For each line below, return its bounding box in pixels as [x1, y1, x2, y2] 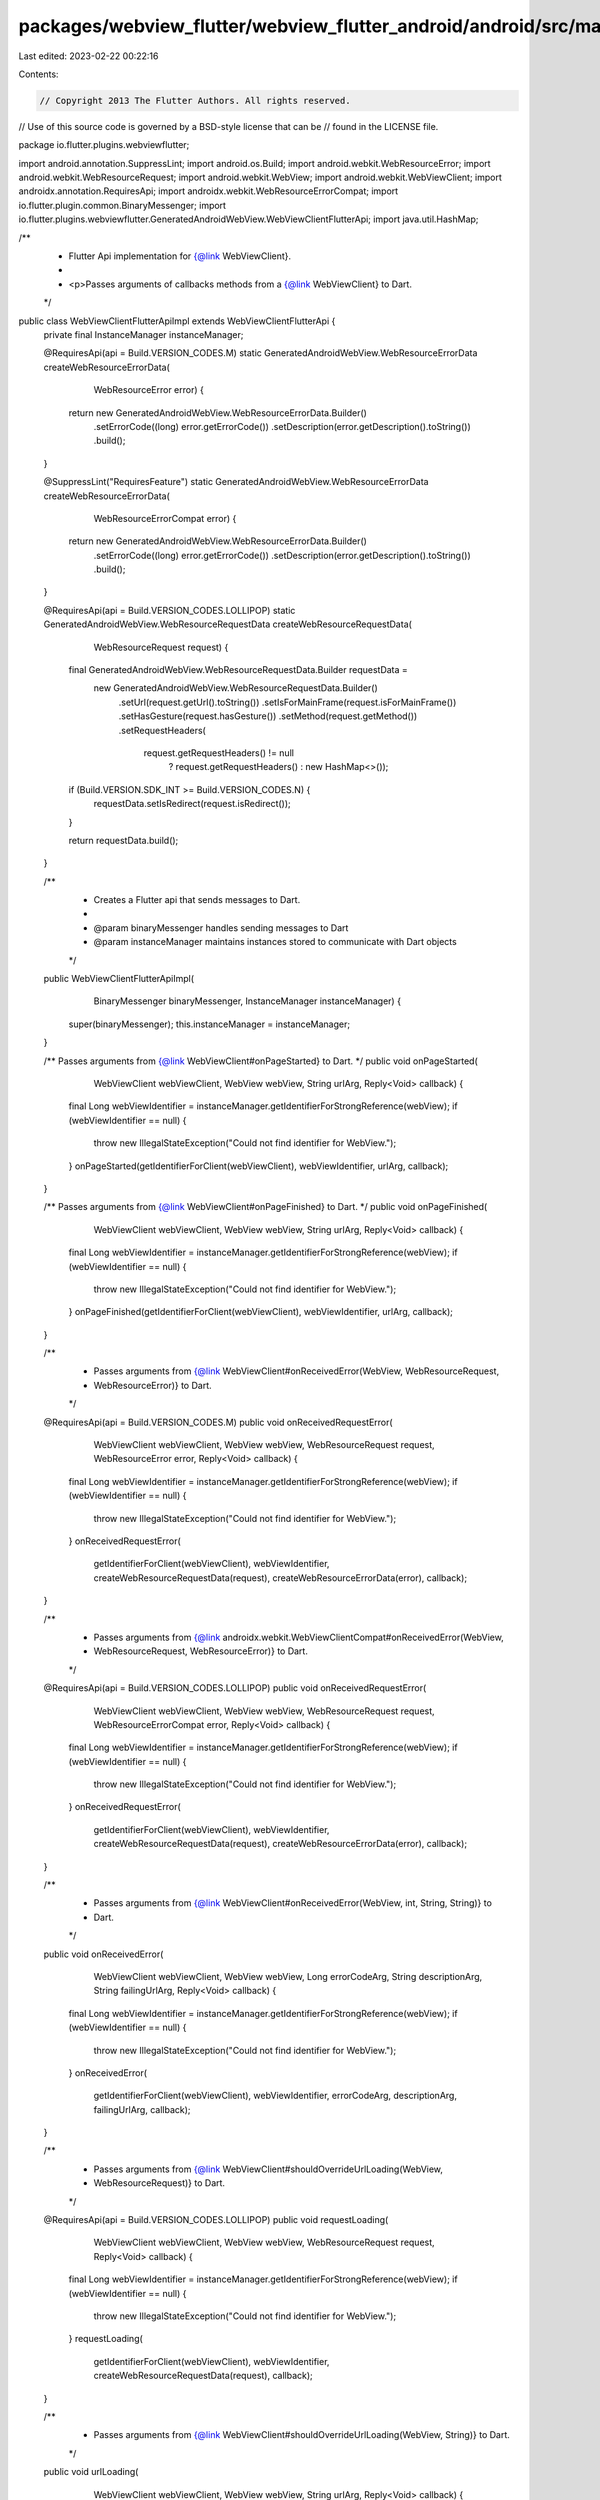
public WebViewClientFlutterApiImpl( [43, 973, 195, 985]
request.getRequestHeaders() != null [143, 746, 295, 759]
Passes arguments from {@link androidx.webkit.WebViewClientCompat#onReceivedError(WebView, [93, 1631, 504, 1643]
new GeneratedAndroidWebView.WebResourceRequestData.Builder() [93, 682, 379, 694]
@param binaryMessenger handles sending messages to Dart [93, 921, 349, 934]
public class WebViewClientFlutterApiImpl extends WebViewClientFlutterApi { [18, 315, 336, 327]
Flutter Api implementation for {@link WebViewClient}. [68, 250, 292, 262]
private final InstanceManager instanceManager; [43, 328, 244, 340]
